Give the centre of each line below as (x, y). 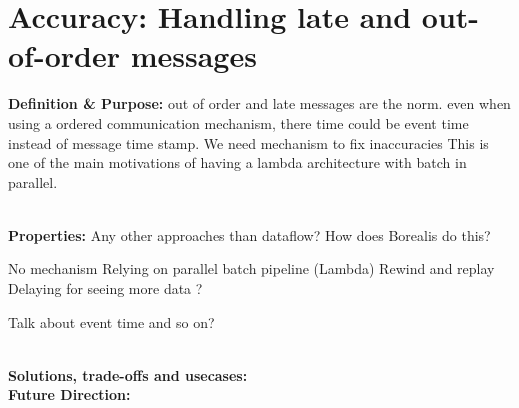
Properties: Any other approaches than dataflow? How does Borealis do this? (249, 234)
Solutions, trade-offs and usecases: (128, 374)
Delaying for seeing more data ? (105, 288)
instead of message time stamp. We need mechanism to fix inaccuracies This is (248, 142)
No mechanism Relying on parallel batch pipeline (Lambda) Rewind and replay (251, 268)
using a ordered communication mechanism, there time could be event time (238, 122)
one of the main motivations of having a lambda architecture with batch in (237, 162)
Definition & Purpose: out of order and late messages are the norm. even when (259, 103)
